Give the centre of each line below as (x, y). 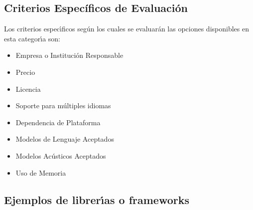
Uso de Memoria (41, 172)
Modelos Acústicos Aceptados (61, 155)
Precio (25, 72)
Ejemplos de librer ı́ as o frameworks (97, 199)
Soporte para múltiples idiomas (63, 105)
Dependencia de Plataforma (58, 122)
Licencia (28, 89)
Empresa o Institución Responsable (69, 55)
